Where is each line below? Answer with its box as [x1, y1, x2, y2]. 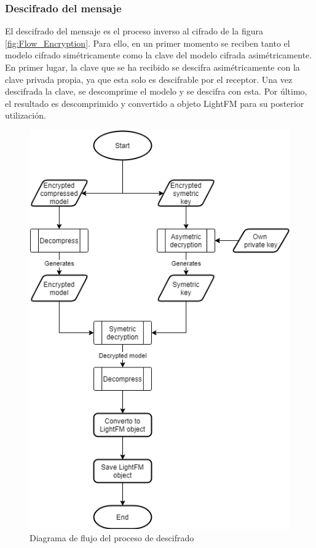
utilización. [5, 109, 46, 122]
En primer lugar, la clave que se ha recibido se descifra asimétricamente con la [5, 61, 300, 73]
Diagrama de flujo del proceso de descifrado [30, 531, 194, 544]
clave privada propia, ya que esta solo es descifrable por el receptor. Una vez [5, 72, 293, 85]
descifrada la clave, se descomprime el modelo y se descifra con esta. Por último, [5, 85, 307, 98]
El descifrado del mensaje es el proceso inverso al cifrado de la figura [5, 25, 263, 37]
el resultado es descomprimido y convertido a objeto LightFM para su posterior [5, 96, 304, 109]
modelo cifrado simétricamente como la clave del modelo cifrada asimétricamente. [5, 49, 312, 61]
